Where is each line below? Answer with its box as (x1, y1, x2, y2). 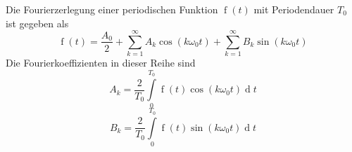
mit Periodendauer (253, 2, 334, 16)
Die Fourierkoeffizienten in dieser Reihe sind (6, 55, 196, 70)
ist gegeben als (6, 15, 69, 30)
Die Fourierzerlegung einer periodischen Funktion (6, 2, 218, 16)
